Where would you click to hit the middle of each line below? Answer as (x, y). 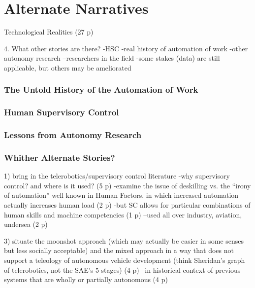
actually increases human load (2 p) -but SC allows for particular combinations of (127, 205)
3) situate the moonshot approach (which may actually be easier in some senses (124, 240)
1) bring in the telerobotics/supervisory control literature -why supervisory (117, 176)
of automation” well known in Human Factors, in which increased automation (121, 195)
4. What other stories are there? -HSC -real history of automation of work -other (126, 48)
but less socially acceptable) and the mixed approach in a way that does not (119, 250)
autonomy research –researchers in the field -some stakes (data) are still (112, 58)
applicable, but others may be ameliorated (68, 67)
